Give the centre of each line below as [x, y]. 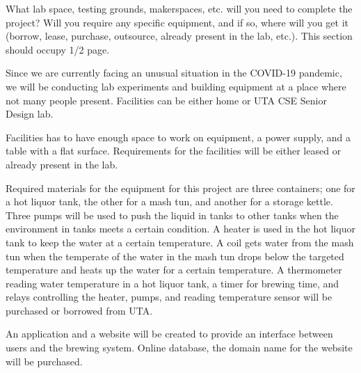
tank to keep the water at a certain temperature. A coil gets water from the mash [180, 242]
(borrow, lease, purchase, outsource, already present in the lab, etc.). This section [179, 36]
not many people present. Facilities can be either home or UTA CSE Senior [166, 100]
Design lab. [30, 114]
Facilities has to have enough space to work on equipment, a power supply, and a [178, 137]
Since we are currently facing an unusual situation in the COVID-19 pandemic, [174, 73]
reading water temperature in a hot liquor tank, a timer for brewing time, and [173, 283]
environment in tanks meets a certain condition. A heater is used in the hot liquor [180, 229]
